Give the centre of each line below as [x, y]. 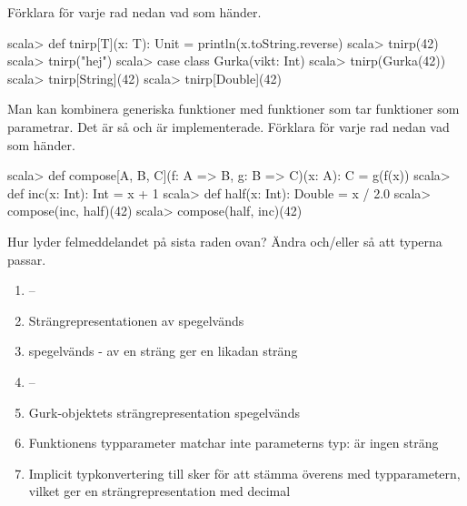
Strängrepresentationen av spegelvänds [136, 320]
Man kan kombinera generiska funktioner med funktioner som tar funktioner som [233, 109]
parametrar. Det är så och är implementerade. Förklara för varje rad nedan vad [229, 126]
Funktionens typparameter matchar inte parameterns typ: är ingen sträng [233, 443]
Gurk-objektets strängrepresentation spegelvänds [164, 412]
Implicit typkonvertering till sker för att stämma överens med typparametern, [244, 473]
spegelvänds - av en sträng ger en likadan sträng [163, 351]
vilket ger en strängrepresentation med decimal [159, 491]
